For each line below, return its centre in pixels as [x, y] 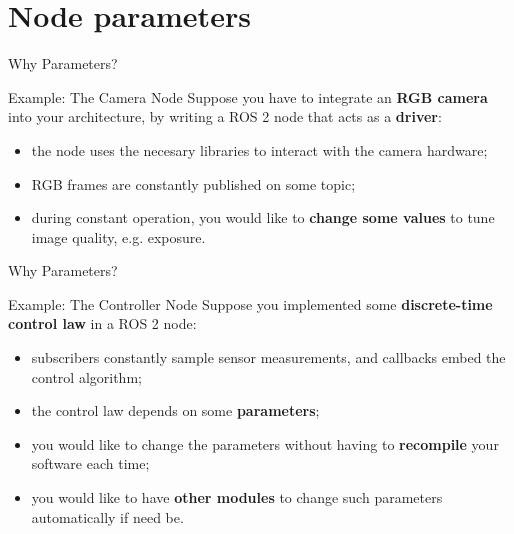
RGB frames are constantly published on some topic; [193, 183]
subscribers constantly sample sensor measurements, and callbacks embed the [268, 357]
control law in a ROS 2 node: [102, 323]
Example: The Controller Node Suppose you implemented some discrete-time [250, 303]
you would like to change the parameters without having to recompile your [265, 443]
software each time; [90, 463]
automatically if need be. [107, 516]
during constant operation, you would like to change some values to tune [263, 217]
